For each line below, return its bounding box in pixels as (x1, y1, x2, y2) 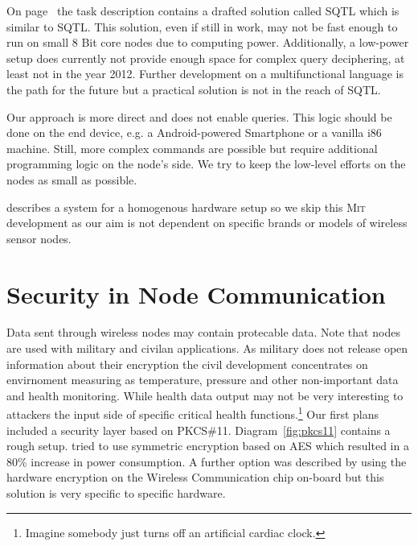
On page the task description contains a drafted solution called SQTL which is (6, 2, 400, 19)
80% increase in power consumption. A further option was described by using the (6, 453, 407, 469)
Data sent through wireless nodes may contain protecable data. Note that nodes (6, 324, 400, 341)
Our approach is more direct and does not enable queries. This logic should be (6, 108, 392, 125)
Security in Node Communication (6, 277, 386, 310)
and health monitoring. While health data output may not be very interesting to (6, 387, 404, 403)
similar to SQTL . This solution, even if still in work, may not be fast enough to (6, 18, 398, 35)
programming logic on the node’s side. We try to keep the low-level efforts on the (6, 155, 406, 172)
